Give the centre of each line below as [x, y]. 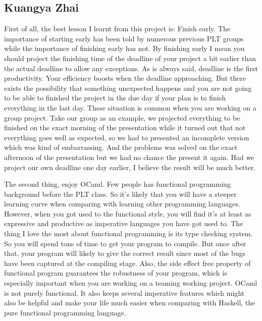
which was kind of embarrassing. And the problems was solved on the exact [121, 147]
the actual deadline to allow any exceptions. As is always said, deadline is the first [131, 68]
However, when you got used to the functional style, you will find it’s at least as [128, 213]
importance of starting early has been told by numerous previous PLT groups [124, 38]
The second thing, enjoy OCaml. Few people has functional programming [117, 184]
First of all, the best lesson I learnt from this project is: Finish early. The [117, 29]
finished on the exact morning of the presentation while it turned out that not [125, 127]
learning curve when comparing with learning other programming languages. [122, 204]
